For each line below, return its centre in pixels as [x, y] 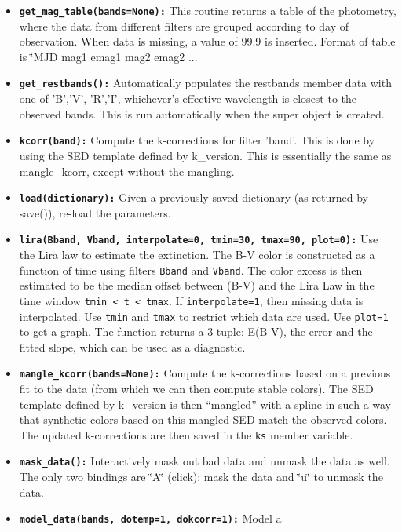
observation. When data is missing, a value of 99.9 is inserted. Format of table [207, 41]
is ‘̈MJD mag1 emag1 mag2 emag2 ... [108, 56]
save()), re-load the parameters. [95, 212]
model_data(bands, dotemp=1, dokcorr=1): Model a [150, 518]
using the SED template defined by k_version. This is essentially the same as [205, 155]
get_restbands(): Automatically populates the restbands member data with [205, 83]
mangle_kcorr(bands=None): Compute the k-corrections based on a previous [205, 373]
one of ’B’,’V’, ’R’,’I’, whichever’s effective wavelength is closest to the [188, 98]
